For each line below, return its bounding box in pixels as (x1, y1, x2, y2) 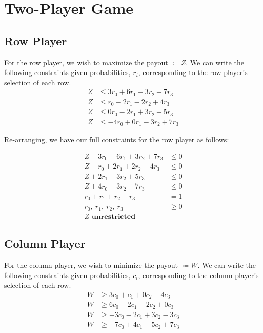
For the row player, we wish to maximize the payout (4, 57, 168, 67)
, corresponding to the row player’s (138, 67, 248, 78)
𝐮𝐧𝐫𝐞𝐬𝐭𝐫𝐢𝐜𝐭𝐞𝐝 (91, 213, 136, 220)
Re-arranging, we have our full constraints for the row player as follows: (4, 134, 229, 145)
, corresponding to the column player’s (138, 269, 259, 280)
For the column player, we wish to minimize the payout (4, 260, 178, 270)
